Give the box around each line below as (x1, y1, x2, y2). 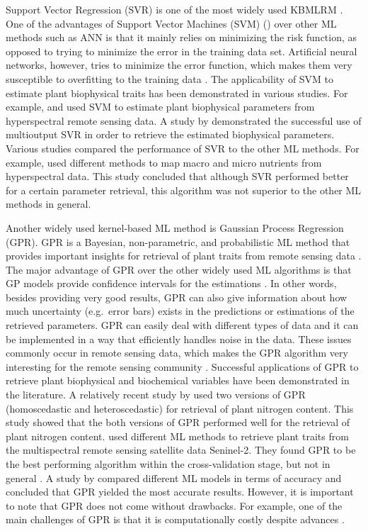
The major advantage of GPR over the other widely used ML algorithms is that (6, 262, 352, 276)
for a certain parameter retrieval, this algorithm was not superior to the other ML (6, 182, 362, 197)
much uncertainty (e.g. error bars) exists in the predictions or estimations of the (6, 303, 355, 318)
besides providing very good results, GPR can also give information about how (6, 289, 347, 304)
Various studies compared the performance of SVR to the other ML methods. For (6, 140, 360, 155)
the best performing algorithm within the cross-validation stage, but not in (6, 457, 330, 471)
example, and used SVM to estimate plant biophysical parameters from (6, 99, 315, 114)
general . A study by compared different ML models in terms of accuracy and (6, 470, 342, 485)
